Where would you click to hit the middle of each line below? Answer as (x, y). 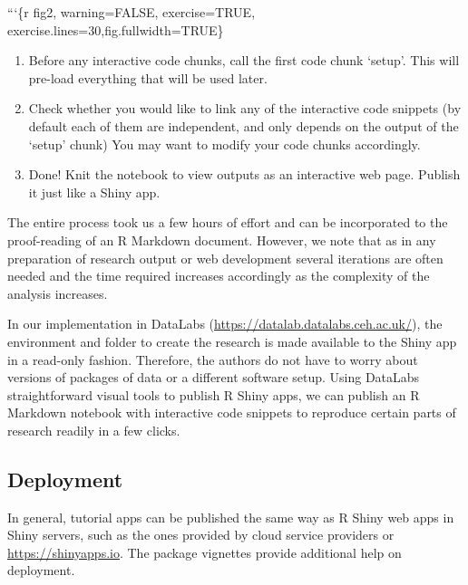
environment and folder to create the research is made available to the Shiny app (232, 341)
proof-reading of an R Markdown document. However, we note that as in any (222, 240)
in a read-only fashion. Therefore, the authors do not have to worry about (213, 359)
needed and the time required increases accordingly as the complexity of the (219, 276)
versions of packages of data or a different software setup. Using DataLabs (214, 377)
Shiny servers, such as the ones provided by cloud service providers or (201, 535)
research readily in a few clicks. (94, 430)
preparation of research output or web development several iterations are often (225, 258)
